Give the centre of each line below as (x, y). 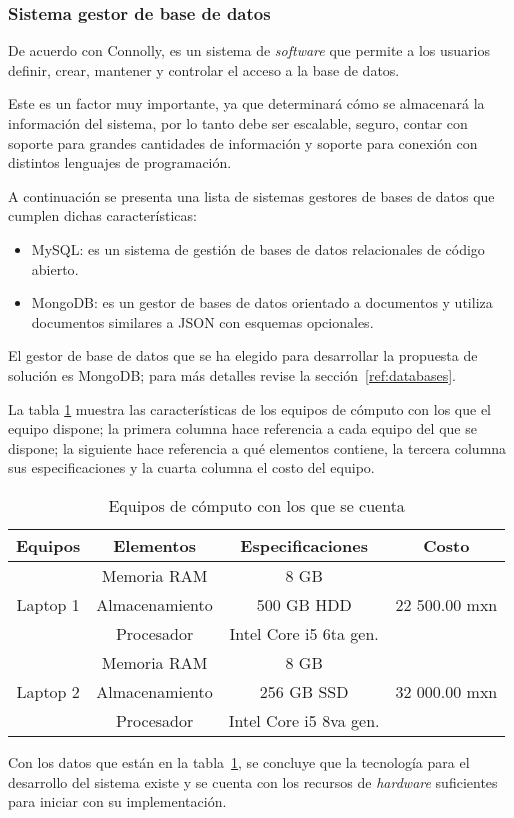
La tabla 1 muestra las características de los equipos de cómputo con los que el (250, 408)
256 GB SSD (304, 691)
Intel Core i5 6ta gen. (304, 633)
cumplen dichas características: (102, 215)
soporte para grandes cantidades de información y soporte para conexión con (243, 142)
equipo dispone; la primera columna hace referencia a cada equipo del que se (242, 428)
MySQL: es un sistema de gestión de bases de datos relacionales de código (258, 248)
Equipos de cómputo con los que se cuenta (256, 505)
